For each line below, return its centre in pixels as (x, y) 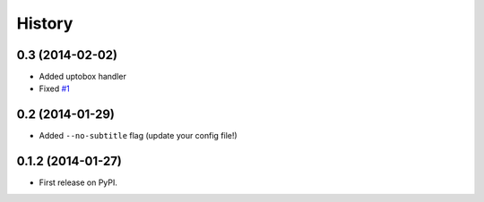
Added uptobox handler (83, 77)
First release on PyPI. (78, 182)
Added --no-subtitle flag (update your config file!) (138, 136)
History (45, 23)
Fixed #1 (55, 88)
